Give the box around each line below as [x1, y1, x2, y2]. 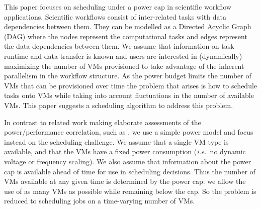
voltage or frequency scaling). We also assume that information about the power [4, 156, 251, 166]
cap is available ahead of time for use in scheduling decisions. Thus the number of [4, 166, 255, 176]
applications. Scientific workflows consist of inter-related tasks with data [4, 11, 226, 22]
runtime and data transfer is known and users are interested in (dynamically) [4, 50, 242, 61]
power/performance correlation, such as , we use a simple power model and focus [4, 127, 253, 137]
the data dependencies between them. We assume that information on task [4, 41, 234, 51]
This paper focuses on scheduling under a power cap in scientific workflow [4, 2, 232, 12]
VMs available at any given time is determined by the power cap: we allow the [4, 176, 246, 186]
